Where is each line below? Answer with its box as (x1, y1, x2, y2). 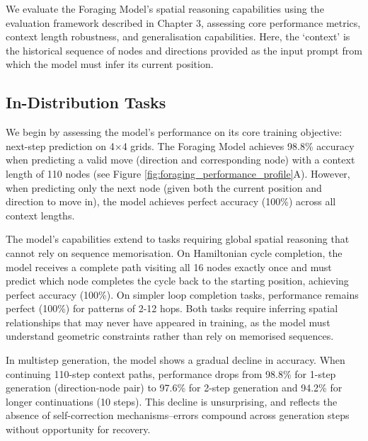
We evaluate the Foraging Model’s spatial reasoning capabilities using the (6, 1, 324, 16)
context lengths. (6, 207, 75, 222)
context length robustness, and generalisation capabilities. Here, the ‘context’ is (6, 29, 350, 44)
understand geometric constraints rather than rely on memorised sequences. (6, 328, 334, 343)
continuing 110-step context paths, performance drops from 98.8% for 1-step (6, 366, 336, 381)
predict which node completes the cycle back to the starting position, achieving (6, 273, 349, 288)
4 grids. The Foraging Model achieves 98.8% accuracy (122, 138, 355, 153)
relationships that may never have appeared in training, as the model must (6, 314, 330, 329)
